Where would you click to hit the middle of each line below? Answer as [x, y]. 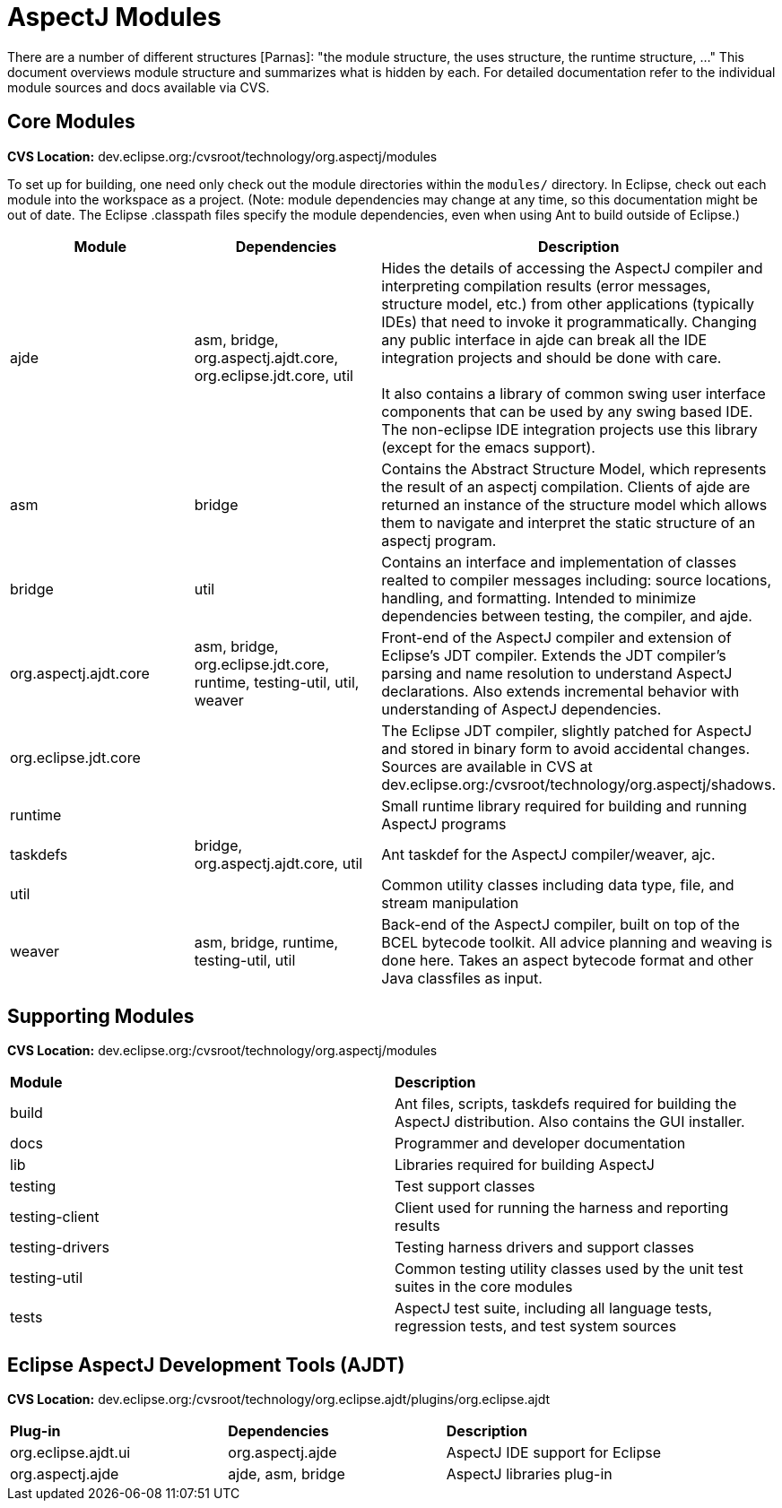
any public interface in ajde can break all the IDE [544, 339]
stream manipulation [450, 902]
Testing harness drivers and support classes [544, 1248]
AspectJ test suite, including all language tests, [554, 1309]
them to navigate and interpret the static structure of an [569, 522]
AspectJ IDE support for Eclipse [553, 1453]
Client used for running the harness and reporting [562, 1208]
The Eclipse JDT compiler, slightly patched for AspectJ [567, 730]
